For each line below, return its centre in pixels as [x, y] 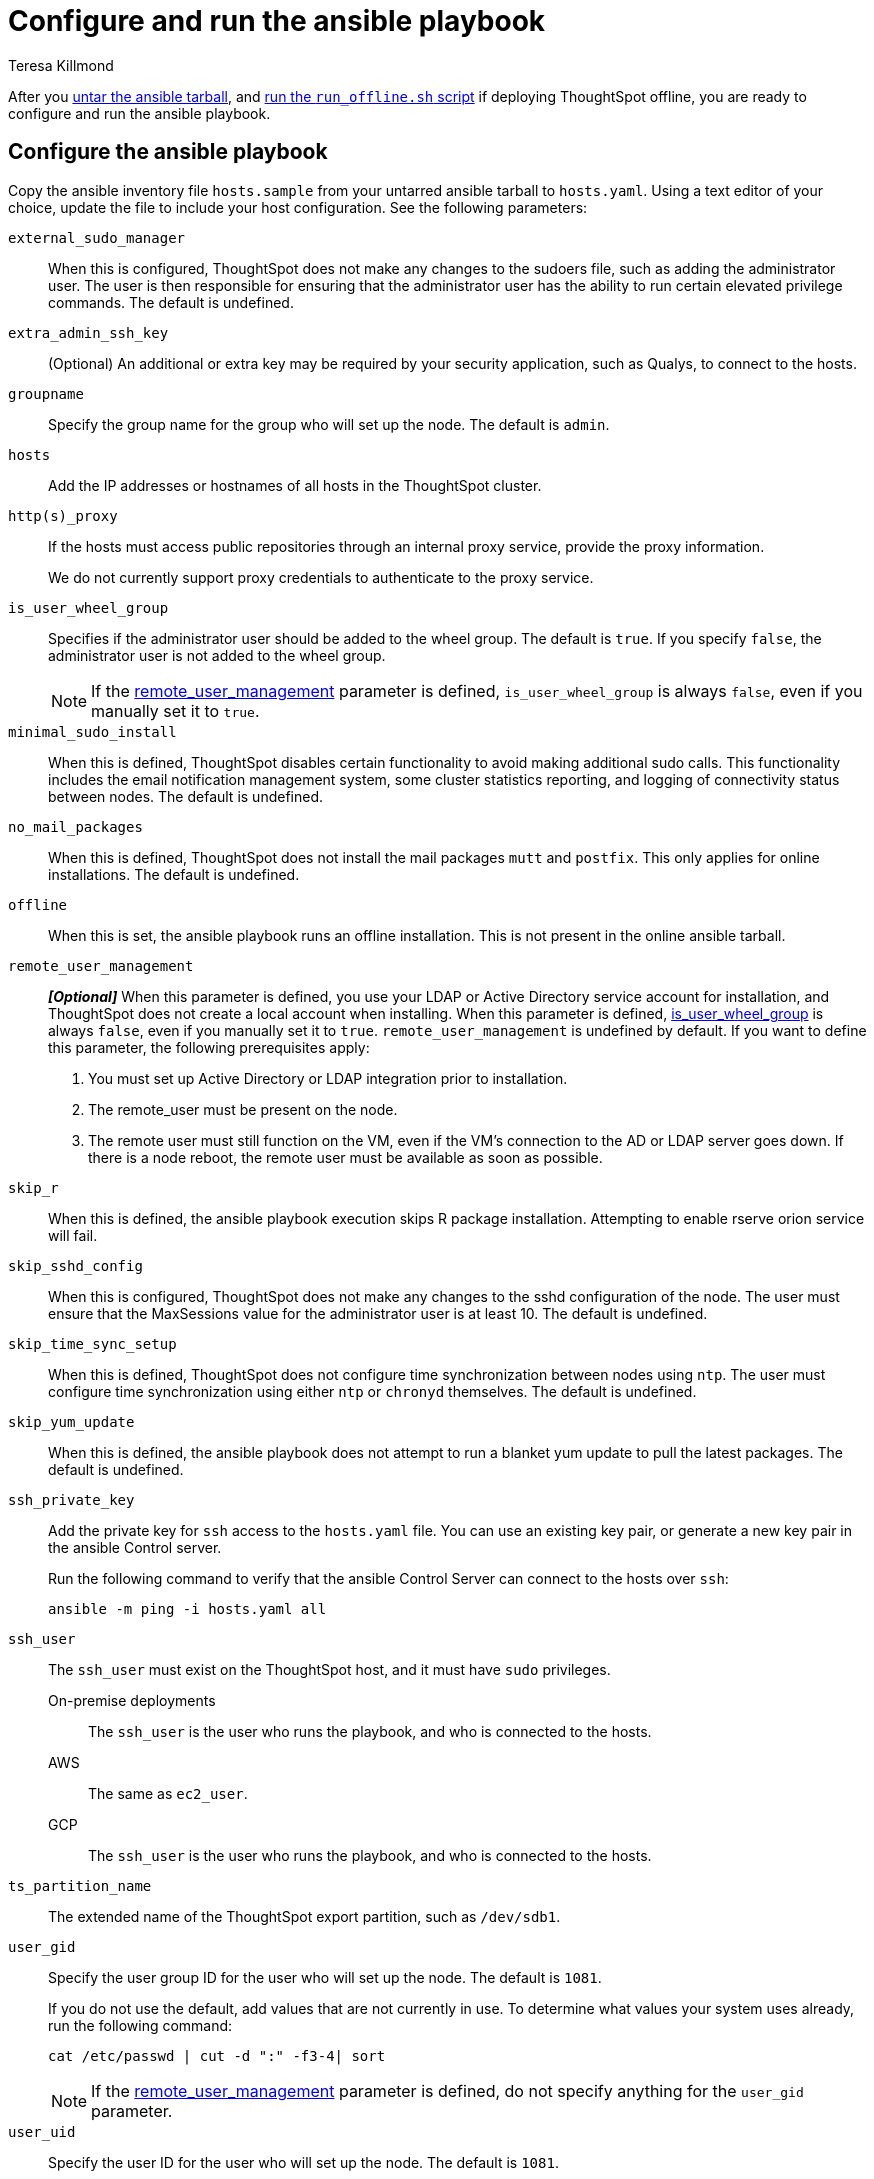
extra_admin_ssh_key [88, 332]
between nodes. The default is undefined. [185, 796]
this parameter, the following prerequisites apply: [209, 1047]
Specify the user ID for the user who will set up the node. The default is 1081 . [303, 2162]
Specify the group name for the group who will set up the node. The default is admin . [329, 424]
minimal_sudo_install [92, 731]
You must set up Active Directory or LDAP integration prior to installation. [328, 1078]
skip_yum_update [71, 1421]
